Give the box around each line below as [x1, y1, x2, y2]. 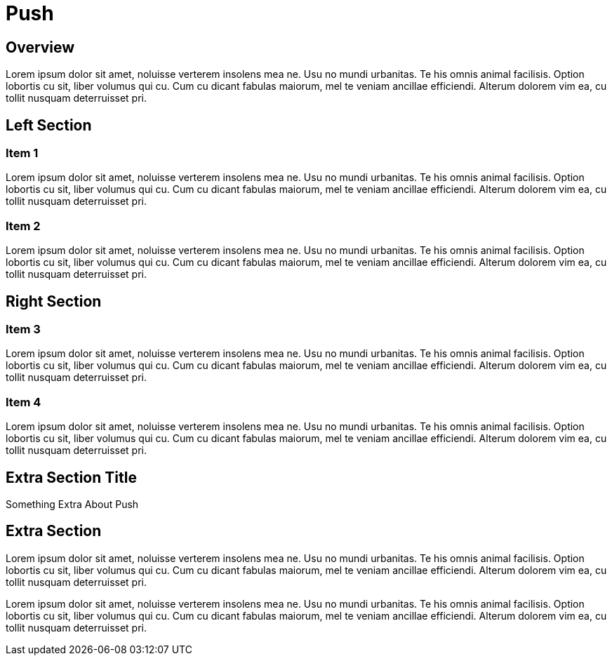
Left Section [6, 116, 92, 134]
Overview [6, 38, 75, 56]
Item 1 [6, 146, 39, 161]
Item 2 [6, 218, 41, 233]
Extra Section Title [6, 468, 137, 486]
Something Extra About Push [6, 498, 139, 510]
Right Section [6, 292, 102, 310]
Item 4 [6, 394, 41, 409]
